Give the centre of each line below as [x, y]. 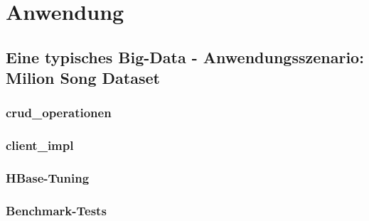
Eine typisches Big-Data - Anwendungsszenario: [185, 56]
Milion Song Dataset [83, 78]
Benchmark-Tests [56, 210]
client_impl [40, 145]
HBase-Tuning [48, 178]
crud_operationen [59, 113]
